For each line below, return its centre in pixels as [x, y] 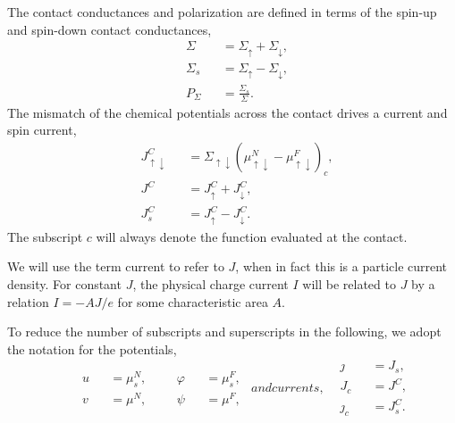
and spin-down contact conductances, [110, 29]
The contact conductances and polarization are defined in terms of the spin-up [222, 12]
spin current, [42, 130]
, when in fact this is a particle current [341, 266]
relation [28, 301]
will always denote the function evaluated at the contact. [252, 236]
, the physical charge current [211, 283]
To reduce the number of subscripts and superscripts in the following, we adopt [224, 332]
